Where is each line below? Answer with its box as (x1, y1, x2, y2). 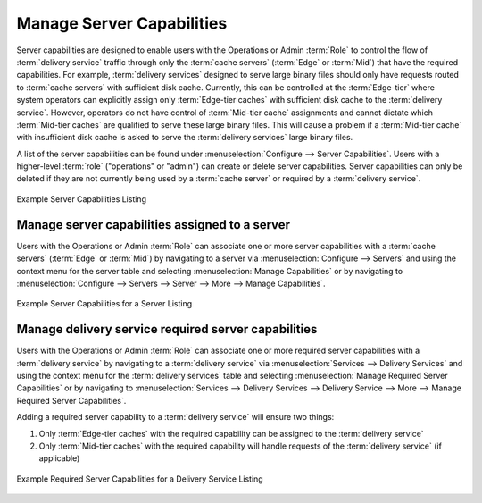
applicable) (38, 453, 80, 464)
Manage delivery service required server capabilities (16, 322, 318, 337)
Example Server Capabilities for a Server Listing (16, 298, 193, 309)
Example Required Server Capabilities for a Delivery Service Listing (16, 474, 263, 484)
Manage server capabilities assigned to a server (16, 217, 290, 232)
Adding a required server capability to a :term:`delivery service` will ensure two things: (16, 412, 335, 423)
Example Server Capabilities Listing (16, 193, 147, 205)
